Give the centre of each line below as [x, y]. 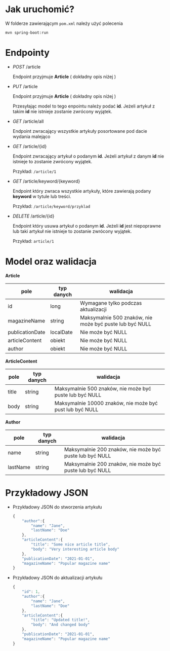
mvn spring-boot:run [27, 32]
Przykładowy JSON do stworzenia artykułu [57, 507]
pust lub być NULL [76, 409]
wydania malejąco [31, 136]
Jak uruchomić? [40, 9]
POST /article [27, 66]
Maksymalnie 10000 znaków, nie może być [106, 403]
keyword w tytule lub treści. [42, 196]
